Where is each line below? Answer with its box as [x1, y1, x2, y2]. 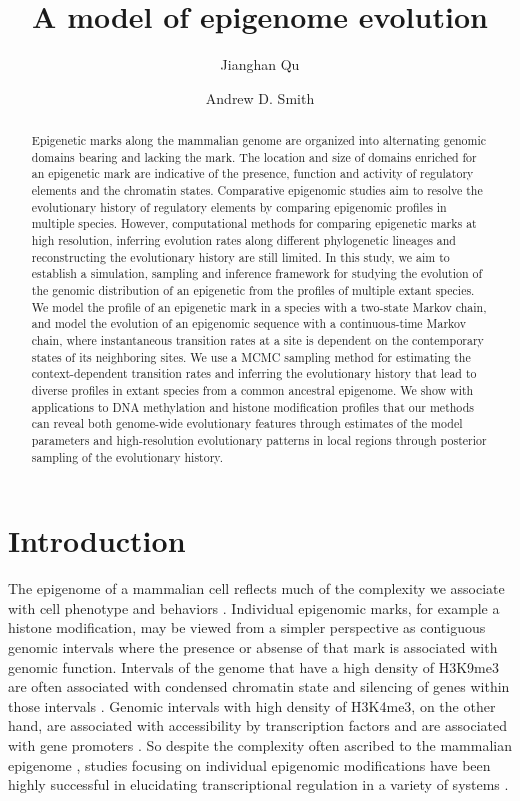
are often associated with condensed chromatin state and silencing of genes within [8, 676, 510, 697]
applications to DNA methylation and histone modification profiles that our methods [31, 398, 474, 415]
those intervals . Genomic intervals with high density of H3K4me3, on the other [8, 695, 496, 716]
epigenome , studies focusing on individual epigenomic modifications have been [8, 754, 491, 775]
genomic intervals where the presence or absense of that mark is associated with [8, 636, 498, 657]
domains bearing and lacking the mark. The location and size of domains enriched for [31, 148, 477, 165]
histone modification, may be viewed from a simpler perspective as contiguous [8, 617, 486, 638]
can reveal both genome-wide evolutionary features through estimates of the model [31, 415, 463, 432]
